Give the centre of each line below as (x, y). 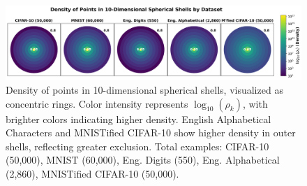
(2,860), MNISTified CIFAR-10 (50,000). (92, 173)
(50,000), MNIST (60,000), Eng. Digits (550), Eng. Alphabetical (143, 160)
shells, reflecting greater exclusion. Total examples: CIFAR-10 (137, 146)
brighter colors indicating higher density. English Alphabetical (138, 119)
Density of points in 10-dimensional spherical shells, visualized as (144, 90)
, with (255, 103)
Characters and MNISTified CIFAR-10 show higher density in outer (151, 133)
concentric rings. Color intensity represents (97, 103)
